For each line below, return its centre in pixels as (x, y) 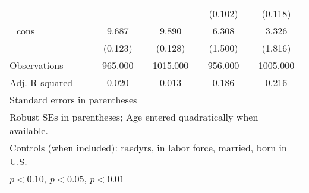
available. (29, 130)
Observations (37, 65)
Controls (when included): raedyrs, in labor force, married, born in (148, 148)
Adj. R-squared (41, 82)
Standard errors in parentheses (73, 99)
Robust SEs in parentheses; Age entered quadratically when (134, 117)
